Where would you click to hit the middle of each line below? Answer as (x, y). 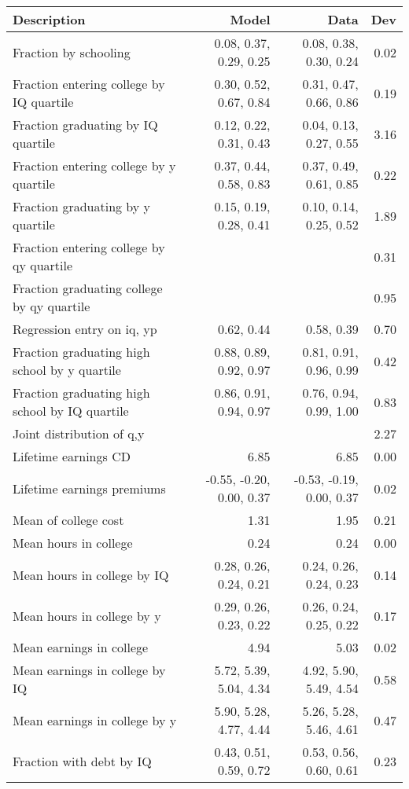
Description (49, 19)
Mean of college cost (68, 520)
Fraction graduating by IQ (85, 125)
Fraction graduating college (88, 288)
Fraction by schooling (72, 52)
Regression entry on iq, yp (85, 329)
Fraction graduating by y (82, 206)
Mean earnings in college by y (95, 720)
